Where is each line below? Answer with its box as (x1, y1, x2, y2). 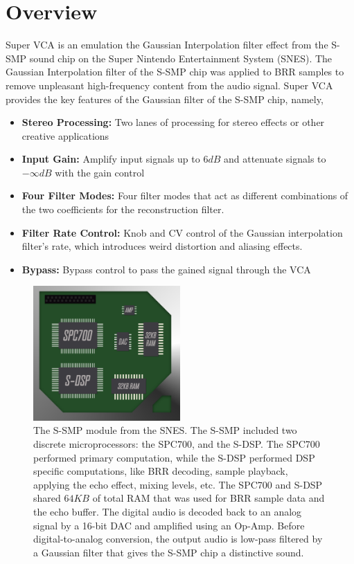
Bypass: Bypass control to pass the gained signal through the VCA (21, 262, 311, 276)
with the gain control (55, 165, 145, 179)
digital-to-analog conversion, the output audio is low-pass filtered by (33, 531, 323, 546)
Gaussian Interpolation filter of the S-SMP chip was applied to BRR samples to (6, 64, 344, 79)
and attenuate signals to (223, 152, 326, 166)
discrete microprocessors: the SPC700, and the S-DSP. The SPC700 (33, 437, 320, 451)
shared (33, 491, 61, 505)
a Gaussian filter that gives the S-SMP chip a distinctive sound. (33, 545, 304, 559)
